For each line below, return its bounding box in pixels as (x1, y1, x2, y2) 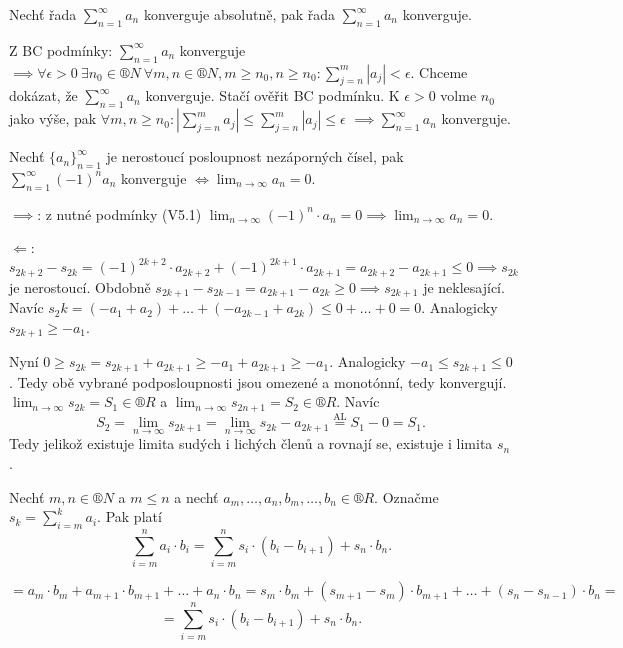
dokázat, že (9, 85, 78, 106)
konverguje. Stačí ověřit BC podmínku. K (145, 85, 400, 106)
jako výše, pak (9, 108, 97, 129)
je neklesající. (423, 276, 505, 297)
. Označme (374, 486, 439, 507)
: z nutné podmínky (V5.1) (37, 203, 202, 224)
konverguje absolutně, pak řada (143, 4, 336, 24)
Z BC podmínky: (9, 39, 113, 60)
